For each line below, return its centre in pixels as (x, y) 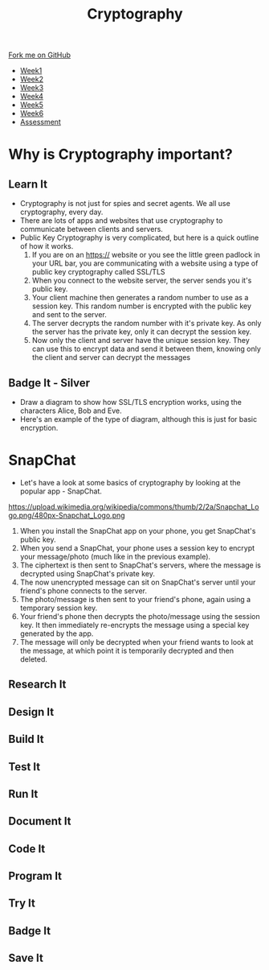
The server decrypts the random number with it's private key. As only (147, 324)
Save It (26, 958)
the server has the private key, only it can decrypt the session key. (142, 332)
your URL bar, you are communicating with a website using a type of (145, 263)
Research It (37, 685)
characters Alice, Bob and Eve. (71, 411)
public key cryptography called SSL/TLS (99, 272)
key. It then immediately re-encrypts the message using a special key (134, 625)
